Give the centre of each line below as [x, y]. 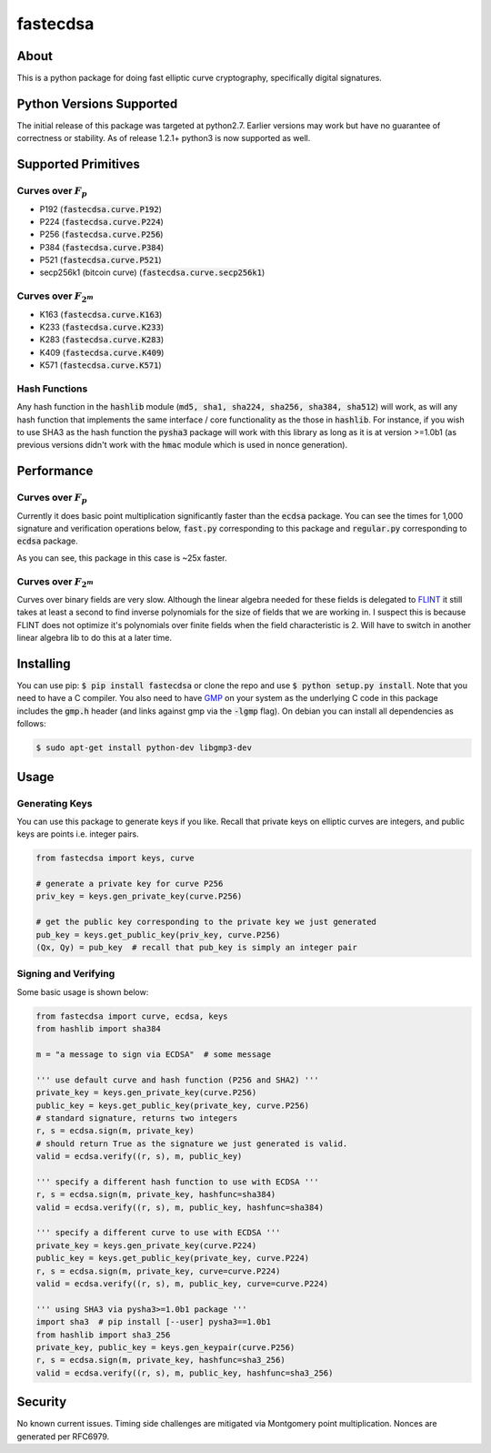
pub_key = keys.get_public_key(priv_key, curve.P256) [158, 935]
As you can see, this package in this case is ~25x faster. [122, 558]
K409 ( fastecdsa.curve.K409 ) [102, 352]
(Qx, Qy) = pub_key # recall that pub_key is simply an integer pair [197, 948]
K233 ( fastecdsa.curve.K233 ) [101, 327]
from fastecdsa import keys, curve [115, 859]
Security [42, 1402]
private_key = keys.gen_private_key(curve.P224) [146, 1245]
